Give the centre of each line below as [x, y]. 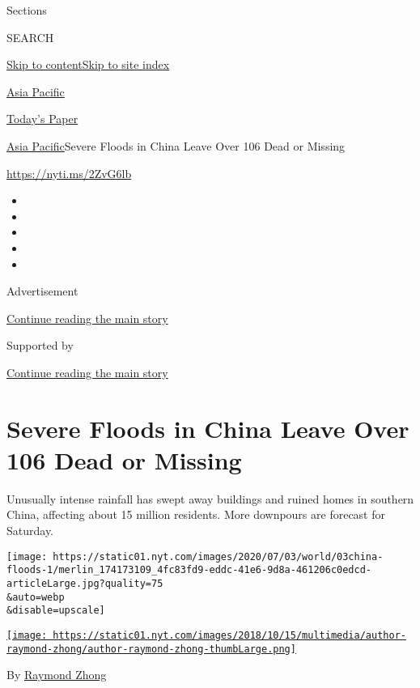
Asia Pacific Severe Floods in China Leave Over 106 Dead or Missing [176, 145]
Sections [27, 10]
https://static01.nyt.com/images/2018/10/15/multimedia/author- [229, 635]
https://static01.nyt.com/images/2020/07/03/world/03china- [218, 556]
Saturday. [30, 530]
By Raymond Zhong [57, 675]
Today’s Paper [42, 119]
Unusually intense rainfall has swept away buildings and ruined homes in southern [210, 498]
